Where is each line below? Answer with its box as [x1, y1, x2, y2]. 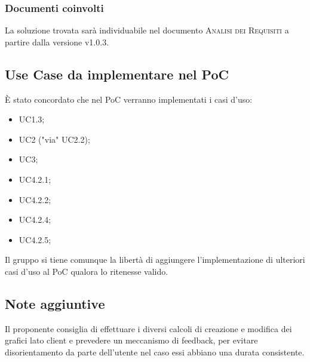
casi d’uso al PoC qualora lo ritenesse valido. [5, 265, 168, 277]
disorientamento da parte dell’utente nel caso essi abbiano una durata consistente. [5, 345, 305, 358]
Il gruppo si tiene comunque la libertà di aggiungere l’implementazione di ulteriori [5, 253, 305, 266]
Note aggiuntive [5, 294, 105, 312]
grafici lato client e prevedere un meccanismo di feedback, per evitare [5, 334, 258, 346]
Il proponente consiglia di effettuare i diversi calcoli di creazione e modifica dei [5, 322, 292, 335]
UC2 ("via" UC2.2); [19, 133, 90, 145]
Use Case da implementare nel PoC [5, 65, 229, 83]
